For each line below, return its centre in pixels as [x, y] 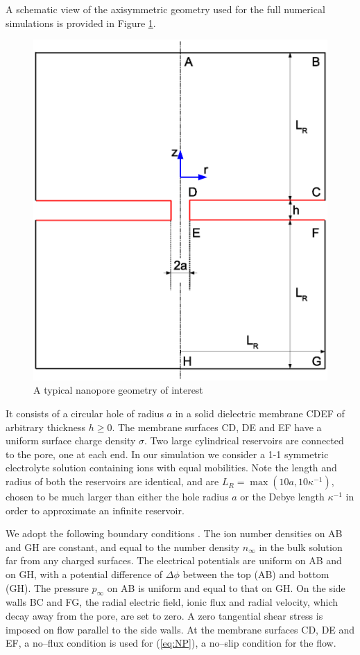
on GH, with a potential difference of [84, 574]
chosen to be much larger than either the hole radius [117, 497]
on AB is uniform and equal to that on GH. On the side [226, 587]
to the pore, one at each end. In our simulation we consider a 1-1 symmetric [167, 454]
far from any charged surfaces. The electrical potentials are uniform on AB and [174, 560]
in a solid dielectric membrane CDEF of [260, 413]
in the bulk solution [301, 547]
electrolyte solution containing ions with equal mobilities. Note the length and [171, 468]
